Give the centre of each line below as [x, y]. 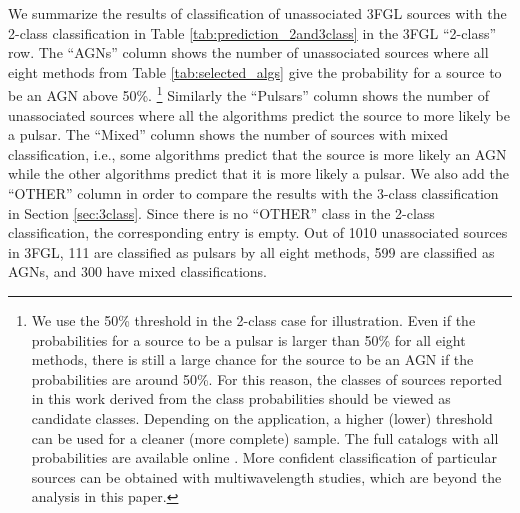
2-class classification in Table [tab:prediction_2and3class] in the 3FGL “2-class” [252, 32]
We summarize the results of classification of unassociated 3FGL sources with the [257, 13]
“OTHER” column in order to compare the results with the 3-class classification [253, 193]
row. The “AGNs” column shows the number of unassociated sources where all [248, 52]
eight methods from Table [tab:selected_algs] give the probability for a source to [255, 71]
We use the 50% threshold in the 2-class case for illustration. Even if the [253, 319]
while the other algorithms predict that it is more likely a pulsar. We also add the [259, 173]
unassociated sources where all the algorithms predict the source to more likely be [259, 114]
